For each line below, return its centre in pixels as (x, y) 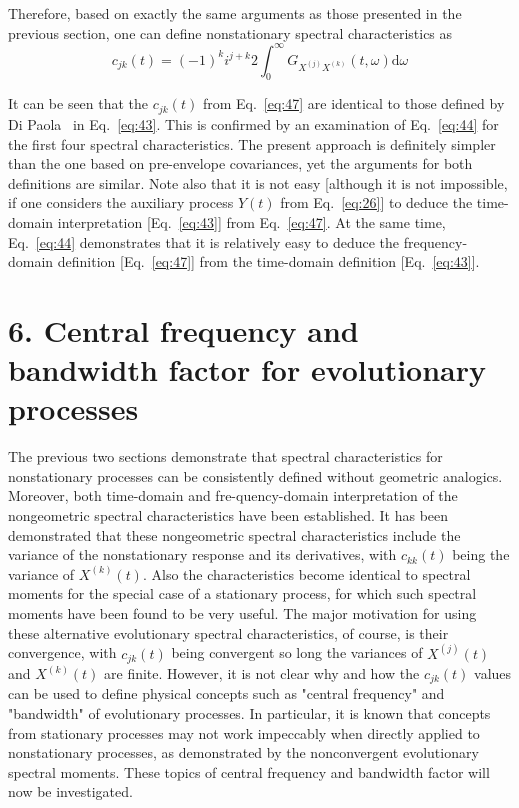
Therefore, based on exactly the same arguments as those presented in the (235, 13)
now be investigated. (70, 791)
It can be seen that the (78, 103)
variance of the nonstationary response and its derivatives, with (202, 554)
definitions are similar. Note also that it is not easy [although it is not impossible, (258, 182)
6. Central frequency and (183, 329)
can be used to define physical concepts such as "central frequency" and (226, 693)
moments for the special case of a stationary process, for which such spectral (242, 593)
